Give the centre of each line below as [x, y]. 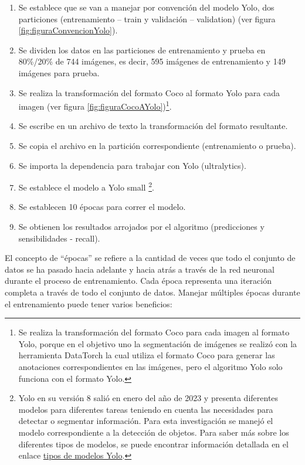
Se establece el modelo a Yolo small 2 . [86, 186]
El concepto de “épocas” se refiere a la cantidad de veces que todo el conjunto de [150, 258]
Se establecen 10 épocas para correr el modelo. [102, 207]
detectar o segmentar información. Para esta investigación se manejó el [146, 421]
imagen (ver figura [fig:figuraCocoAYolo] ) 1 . [95, 105]
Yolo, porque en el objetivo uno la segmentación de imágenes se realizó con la [158, 343]
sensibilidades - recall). [59, 238]
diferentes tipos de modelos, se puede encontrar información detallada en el [153, 444]
